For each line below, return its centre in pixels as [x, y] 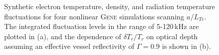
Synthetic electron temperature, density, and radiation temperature [110, 6]
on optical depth [172, 36]
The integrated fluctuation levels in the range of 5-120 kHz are [102, 26]
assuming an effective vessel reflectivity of [69, 46]
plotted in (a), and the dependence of [63, 36]
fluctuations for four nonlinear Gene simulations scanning [94, 16]
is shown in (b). [187, 46]
